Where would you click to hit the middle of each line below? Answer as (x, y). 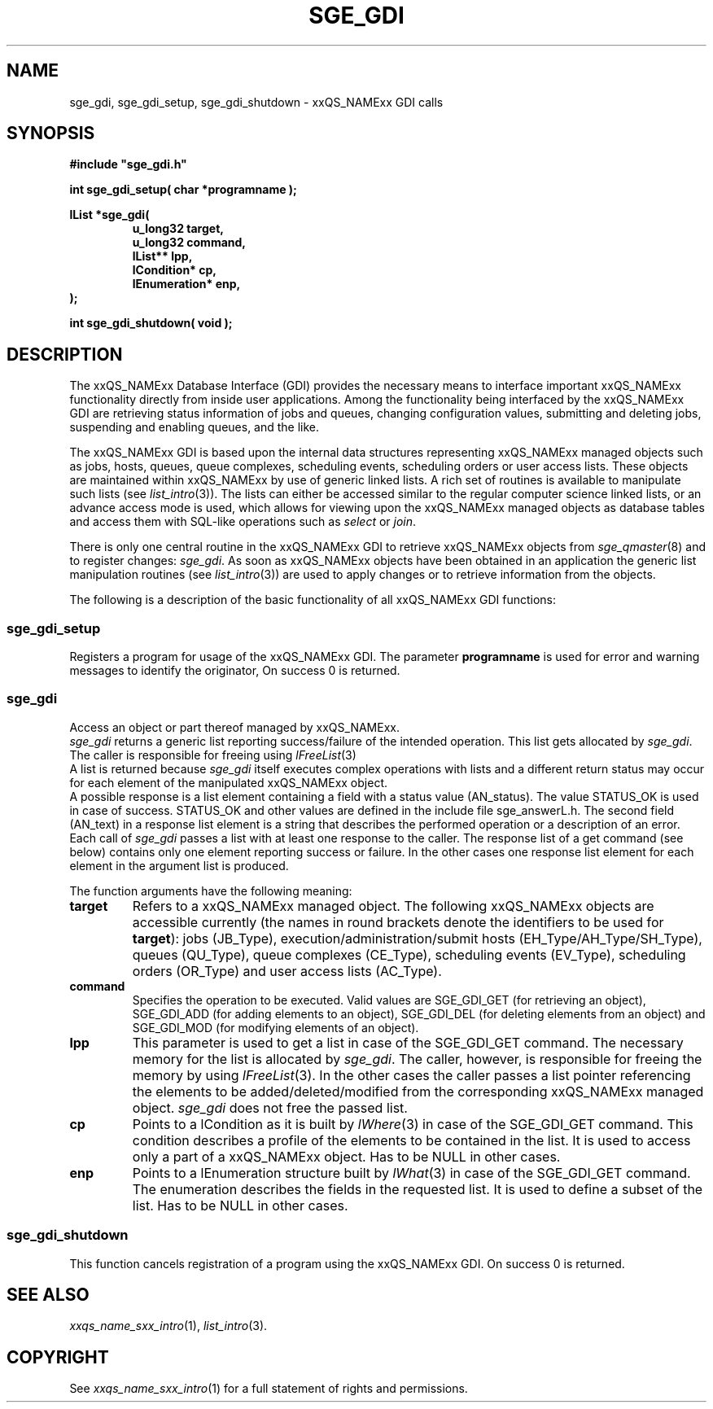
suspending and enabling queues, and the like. (195, 427)
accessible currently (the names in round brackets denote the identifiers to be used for (398, 922)
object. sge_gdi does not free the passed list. (270, 1107)
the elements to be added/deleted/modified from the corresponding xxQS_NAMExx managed (418, 1091)
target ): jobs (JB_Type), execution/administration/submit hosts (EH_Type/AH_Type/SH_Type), (417, 938)
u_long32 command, (189, 243)
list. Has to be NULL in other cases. (240, 1205)
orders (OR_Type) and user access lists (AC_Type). (287, 971)
